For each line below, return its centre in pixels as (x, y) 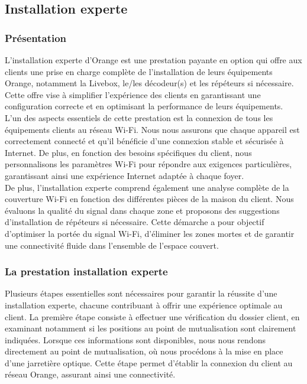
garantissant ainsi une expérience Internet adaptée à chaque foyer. (125, 175)
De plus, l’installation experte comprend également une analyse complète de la (147, 187)
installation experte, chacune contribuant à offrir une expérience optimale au (144, 305)
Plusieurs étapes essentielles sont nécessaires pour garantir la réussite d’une (141, 293)
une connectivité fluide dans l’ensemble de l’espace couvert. (112, 245)
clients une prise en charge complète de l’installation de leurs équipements (139, 71)
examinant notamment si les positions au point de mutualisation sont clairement (151, 328)
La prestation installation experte (86, 271)
